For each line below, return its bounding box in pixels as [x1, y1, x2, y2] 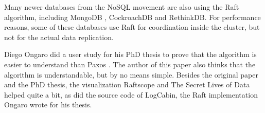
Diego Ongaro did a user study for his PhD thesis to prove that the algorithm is [4, 49, 257, 60]
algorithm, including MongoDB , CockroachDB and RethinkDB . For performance [4, 11, 261, 22]
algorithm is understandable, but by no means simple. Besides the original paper [4, 69, 258, 80]
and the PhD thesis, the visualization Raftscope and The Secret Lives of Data [4, 79, 250, 90]
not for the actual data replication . [4, 31, 114, 42]
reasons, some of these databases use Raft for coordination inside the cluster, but [4, 22, 260, 32]
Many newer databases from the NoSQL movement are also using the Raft [4, 2, 239, 12]
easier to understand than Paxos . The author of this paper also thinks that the [4, 59, 256, 69]
